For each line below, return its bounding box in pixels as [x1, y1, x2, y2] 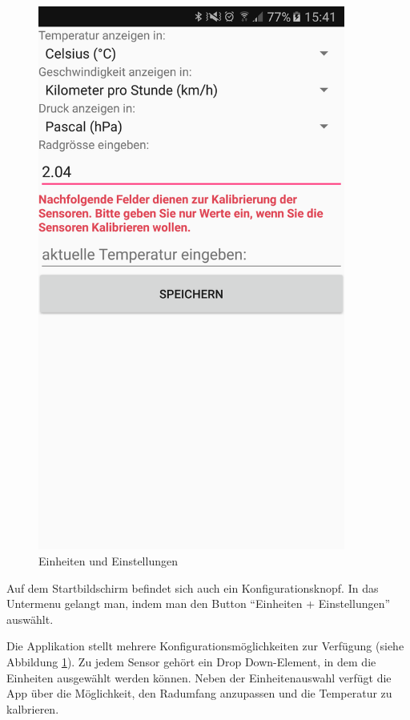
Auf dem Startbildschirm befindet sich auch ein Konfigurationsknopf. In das [6, 579, 379, 596]
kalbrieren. [6, 700, 59, 717]
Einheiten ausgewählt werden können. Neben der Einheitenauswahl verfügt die [6, 669, 392, 686]
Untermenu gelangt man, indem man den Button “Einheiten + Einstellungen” [6, 595, 391, 612]
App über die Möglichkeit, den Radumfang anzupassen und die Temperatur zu [6, 685, 392, 702]
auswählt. [6, 610, 54, 627]
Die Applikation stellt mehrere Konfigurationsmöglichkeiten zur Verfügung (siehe [6, 638, 404, 654]
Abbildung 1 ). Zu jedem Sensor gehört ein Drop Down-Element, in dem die [6, 653, 376, 670]
